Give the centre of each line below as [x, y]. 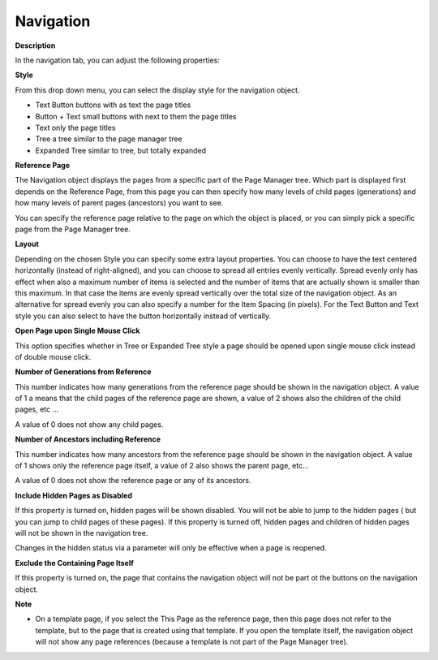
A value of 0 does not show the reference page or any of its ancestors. [133, 481]
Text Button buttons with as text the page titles [113, 105]
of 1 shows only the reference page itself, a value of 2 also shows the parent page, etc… [162, 466]
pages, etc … [37, 409]
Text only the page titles [75, 127]
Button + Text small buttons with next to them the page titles [136, 116]
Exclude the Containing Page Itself [74, 563]
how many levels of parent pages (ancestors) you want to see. [119, 203]
